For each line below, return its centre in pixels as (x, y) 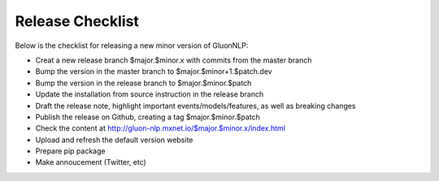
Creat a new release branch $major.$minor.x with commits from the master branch (174, 60)
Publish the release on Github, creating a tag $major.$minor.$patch (148, 117)
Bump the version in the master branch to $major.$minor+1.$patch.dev (154, 71)
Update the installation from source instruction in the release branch (150, 94)
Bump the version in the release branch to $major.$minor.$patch (143, 83)
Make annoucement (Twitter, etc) (91, 162)
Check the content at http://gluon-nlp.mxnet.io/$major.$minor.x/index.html (161, 128)
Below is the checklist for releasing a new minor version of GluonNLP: (132, 45)
